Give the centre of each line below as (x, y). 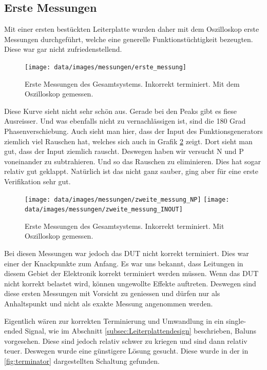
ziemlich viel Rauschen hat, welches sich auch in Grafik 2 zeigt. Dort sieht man (128, 141)
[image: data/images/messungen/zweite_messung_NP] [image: (127, 199)
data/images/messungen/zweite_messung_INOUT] (104, 210)
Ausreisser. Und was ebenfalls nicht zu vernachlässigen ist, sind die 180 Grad (125, 121)
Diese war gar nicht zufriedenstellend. (63, 49)
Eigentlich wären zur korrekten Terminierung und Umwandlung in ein (114, 320)
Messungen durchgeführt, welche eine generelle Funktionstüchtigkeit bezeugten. (129, 39)
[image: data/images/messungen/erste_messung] (106, 67)
